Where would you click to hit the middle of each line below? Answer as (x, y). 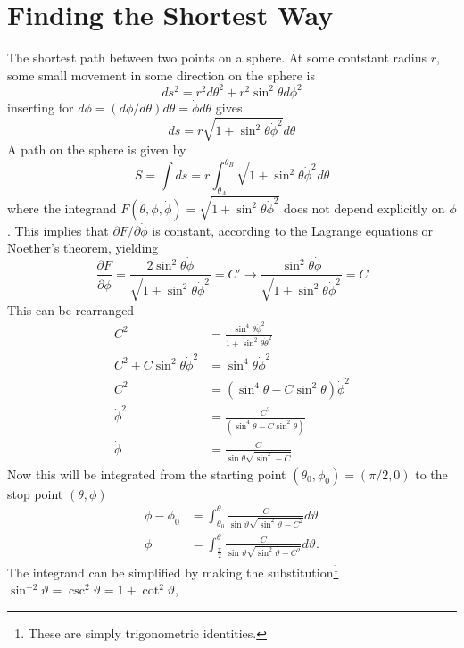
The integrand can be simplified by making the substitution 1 (173, 571)
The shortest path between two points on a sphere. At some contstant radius (217, 58)
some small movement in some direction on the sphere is (161, 75)
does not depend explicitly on (364, 208)
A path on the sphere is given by (97, 149)
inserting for (41, 107)
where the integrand (62, 208)
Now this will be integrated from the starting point (147, 474)
